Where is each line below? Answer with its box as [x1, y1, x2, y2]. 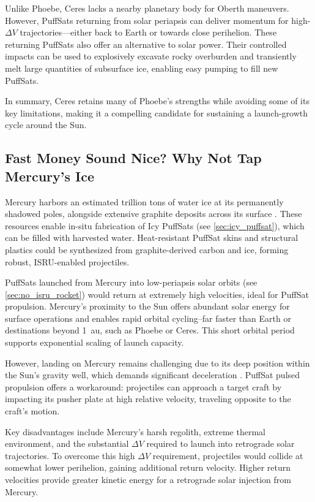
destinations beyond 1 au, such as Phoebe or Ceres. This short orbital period [5, 324, 295, 337]
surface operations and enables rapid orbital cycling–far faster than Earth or [5, 311, 291, 324]
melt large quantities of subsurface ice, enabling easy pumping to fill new [5, 61, 278, 74]
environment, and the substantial [5, 437, 129, 450]
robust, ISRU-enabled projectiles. [5, 255, 130, 268]
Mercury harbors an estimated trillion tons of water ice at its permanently [5, 195, 284, 208]
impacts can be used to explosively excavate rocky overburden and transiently [5, 50, 297, 63]
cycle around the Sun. [5, 118, 87, 131]
